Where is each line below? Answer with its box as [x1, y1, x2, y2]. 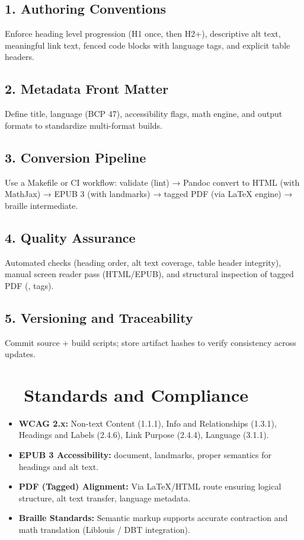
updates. [5, 348, 36, 360]
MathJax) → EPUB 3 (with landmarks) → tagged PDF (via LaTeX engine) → [5, 188, 293, 200]
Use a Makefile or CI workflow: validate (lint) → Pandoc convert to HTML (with [5, 176, 300, 188]
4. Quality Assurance [5, 228, 136, 246]
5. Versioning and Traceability [5, 308, 193, 326]
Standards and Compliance [24, 382, 249, 406]
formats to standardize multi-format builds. [5, 119, 162, 131]
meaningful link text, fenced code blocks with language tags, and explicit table [5, 39, 290, 51]
